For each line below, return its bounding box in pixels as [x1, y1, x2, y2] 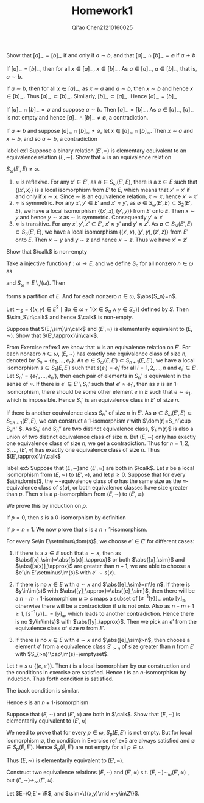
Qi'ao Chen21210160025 [72, 24, 133, 31]
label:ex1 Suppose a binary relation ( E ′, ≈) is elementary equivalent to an [6, 147, 187, 154]
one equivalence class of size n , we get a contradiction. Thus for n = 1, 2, [6, 440, 190, 447]
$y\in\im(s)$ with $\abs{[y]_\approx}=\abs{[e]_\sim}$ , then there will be [15, 587, 195, 594]
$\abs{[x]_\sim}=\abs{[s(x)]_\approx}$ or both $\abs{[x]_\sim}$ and [15, 555, 185, 563]
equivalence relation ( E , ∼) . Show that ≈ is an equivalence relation [6, 153, 172, 160]
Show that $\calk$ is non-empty [6, 248, 87, 255]
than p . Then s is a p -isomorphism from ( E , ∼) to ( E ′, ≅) [6, 490, 144, 498]
